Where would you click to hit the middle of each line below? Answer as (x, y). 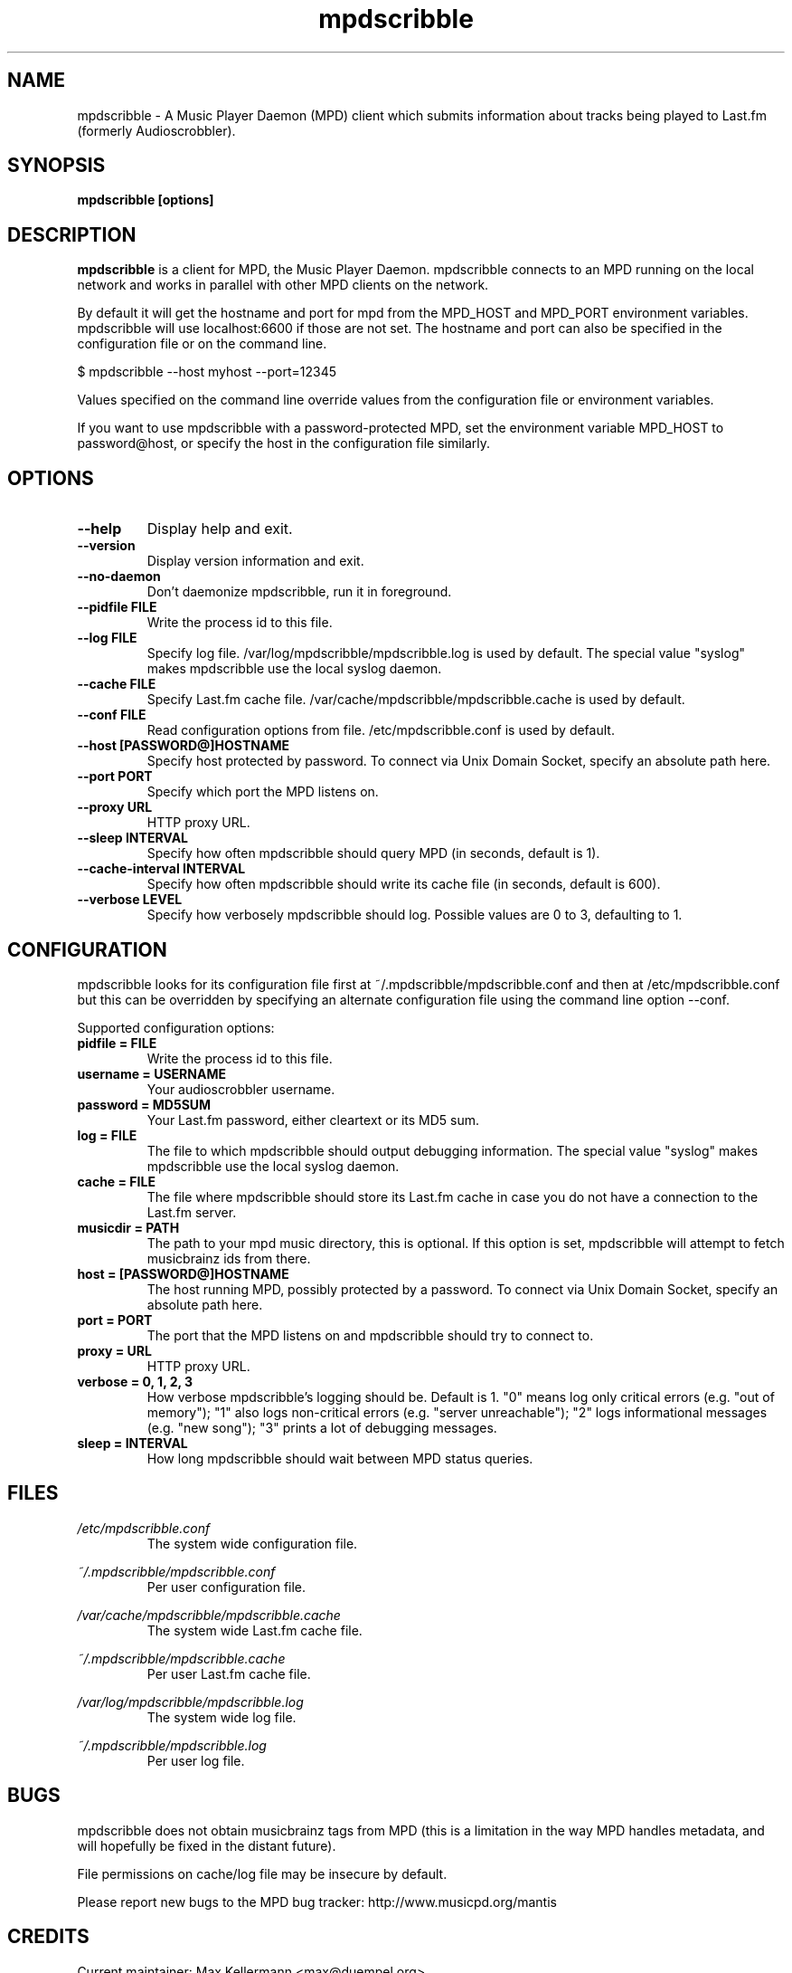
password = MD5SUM (144, 1104)
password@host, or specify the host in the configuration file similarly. (284, 443)
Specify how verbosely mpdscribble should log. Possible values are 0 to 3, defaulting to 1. (415, 915)
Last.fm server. (192, 1212)
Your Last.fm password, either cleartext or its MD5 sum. (313, 1120)
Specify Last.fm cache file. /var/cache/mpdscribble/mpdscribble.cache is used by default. (416, 700)
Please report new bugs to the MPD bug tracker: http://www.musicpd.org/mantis (317, 1902)
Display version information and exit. (255, 561)
